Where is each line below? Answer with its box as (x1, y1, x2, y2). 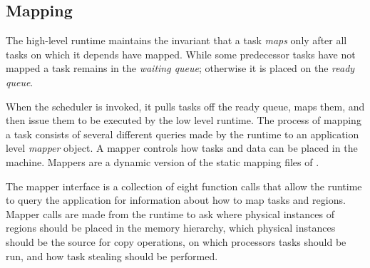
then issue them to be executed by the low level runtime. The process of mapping (6, 113, 361, 128)
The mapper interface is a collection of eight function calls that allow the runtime (6, 178, 362, 193)
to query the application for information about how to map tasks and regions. (6, 192, 346, 207)
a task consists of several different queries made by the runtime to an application (6, 126, 359, 141)
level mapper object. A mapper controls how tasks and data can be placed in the (6, 140, 358, 155)
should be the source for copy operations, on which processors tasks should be (6, 234, 346, 249)
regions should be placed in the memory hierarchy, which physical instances (6, 220, 336, 235)
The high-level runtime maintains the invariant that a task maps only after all (6, 33, 347, 48)
